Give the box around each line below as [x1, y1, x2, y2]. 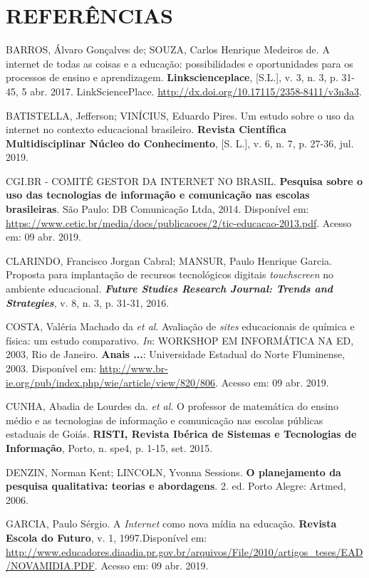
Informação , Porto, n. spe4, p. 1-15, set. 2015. [6, 440, 213, 455]
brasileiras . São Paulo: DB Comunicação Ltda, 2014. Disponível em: [6, 201, 309, 216]
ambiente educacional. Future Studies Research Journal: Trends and [6, 281, 333, 296]
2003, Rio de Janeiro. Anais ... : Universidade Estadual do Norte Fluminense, [6, 347, 345, 362]
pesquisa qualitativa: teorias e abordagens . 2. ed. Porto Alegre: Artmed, [6, 478, 346, 493]
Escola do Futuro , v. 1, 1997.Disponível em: [6, 530, 207, 545]
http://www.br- [99, 361, 168, 375]
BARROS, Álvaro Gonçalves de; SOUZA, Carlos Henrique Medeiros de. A [6, 42, 330, 57]
